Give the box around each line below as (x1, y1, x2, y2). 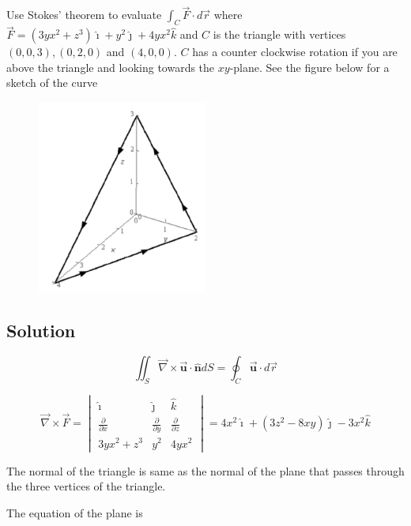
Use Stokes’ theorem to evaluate (6, 6, 162, 23)
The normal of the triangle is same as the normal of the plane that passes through (6, 462, 405, 479)
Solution (6, 317, 76, 342)
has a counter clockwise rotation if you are (192, 43, 398, 60)
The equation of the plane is (6, 504, 143, 520)
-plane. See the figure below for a (229, 58, 390, 75)
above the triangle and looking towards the (6, 58, 215, 75)
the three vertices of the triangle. (6, 478, 166, 494)
